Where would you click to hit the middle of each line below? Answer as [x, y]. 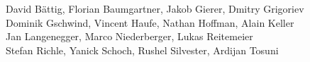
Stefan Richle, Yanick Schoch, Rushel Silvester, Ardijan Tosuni [142, 50]
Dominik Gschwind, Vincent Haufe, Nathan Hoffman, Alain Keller [150, 22]
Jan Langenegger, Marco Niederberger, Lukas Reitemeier [129, 36]
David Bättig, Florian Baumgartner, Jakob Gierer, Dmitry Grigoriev [155, 8]
